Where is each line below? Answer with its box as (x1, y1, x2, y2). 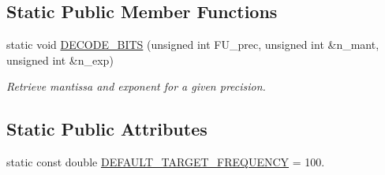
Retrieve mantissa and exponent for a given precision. (6, 78, 266, 95)
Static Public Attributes (6, 117, 207, 141)
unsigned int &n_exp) (6, 51, 114, 68)
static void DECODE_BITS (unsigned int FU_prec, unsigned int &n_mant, (6, 36, 379, 53)
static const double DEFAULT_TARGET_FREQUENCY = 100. (6, 154, 325, 170)
